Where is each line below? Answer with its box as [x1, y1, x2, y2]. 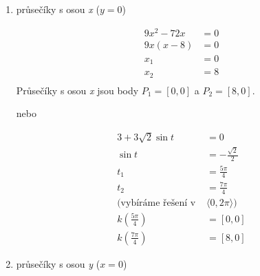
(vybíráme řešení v [117, 198, 196, 208]
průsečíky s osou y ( [16, 256, 100, 270]
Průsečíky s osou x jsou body [16, 83, 139, 97]
